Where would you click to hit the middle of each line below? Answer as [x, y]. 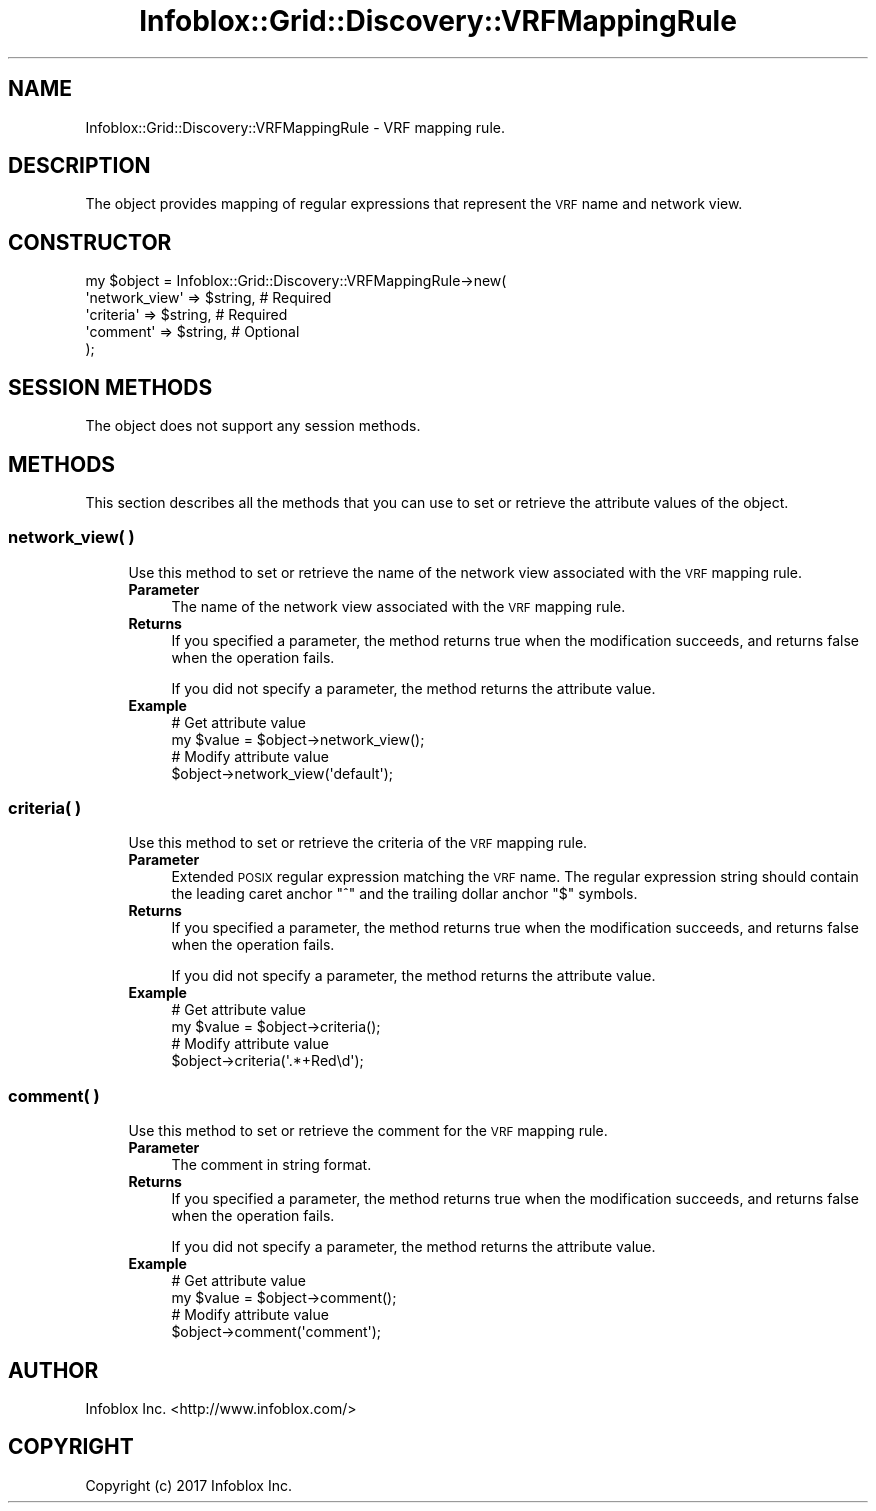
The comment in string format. [271, 1165]
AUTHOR [53, 1370]
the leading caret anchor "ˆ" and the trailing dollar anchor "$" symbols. [404, 894]
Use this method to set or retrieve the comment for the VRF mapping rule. [368, 1131]
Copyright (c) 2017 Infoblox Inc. [188, 1485]
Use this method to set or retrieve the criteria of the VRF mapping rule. [358, 843]
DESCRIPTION [79, 166]
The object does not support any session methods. [253, 426]
